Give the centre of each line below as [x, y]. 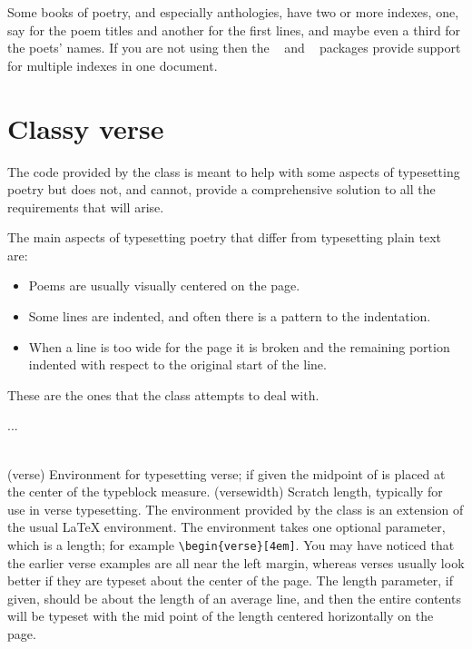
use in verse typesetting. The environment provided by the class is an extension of [236, 509]
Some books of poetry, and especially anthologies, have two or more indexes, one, [233, 12]
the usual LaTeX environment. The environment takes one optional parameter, [226, 527]
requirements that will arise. [86, 206]
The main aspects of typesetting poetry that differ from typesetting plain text [224, 237]
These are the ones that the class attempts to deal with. [163, 394]
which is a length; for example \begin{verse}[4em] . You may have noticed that [231, 545]
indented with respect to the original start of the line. [177, 364]
